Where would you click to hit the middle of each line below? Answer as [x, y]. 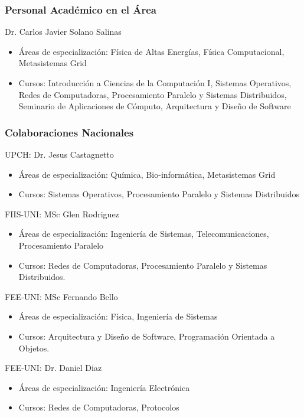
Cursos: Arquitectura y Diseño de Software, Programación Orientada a [147, 336]
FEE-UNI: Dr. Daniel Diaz [53, 368]
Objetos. [34, 348]
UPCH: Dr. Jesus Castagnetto [59, 154]
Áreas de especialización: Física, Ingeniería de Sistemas [118, 316]
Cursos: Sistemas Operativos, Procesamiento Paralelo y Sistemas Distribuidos [159, 194]
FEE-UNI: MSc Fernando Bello [61, 296]
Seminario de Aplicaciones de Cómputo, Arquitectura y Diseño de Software [155, 106]
